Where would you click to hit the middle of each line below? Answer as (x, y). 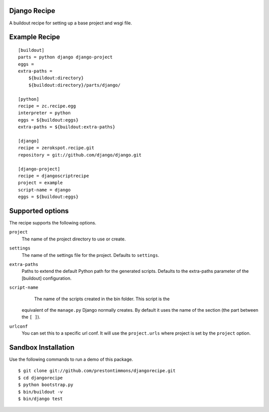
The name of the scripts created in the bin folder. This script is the (102, 299)
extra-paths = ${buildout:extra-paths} (67, 127)
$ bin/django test (41, 399)
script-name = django (44, 190)
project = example (41, 183)
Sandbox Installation (42, 347)
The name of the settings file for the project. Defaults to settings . (90, 255)
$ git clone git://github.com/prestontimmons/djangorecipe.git (97, 371)
